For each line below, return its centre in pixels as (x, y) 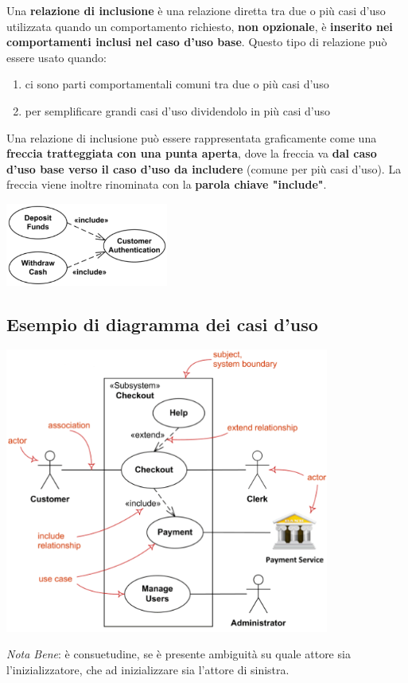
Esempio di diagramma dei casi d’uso (162, 324)
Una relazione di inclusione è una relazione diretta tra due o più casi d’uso (196, 10)
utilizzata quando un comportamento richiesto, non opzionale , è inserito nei (200, 26)
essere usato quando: (56, 57)
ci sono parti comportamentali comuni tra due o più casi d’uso (177, 84)
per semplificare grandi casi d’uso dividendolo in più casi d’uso (178, 110)
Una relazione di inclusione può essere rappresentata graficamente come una (192, 137)
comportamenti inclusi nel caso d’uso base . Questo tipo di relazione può (197, 42)
